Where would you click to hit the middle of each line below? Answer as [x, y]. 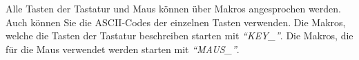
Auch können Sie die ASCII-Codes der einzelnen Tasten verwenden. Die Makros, [176, 22]
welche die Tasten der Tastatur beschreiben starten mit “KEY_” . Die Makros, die [179, 36]
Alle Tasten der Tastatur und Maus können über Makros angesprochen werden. [173, 8]
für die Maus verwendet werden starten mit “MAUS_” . [123, 49]
